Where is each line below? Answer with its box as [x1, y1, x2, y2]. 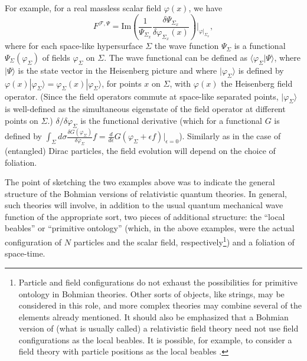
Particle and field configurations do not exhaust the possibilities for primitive [18, 275, 298, 288]
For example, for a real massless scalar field [5, 2, 162, 14]
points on [5, 114, 38, 127]
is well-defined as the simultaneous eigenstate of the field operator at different [5, 103, 286, 115]
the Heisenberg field [221, 77, 293, 89]
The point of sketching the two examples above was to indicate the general [5, 176, 275, 188]
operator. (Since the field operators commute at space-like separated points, [5, 90, 279, 102]
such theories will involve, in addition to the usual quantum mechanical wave [5, 199, 283, 211]
